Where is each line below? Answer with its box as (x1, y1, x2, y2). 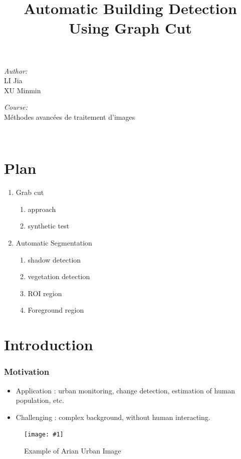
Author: (4, 65, 28, 76)
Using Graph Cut (69, 18, 192, 38)
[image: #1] (24, 431, 64, 438)
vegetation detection (28, 271, 90, 282)
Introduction (4, 334, 93, 355)
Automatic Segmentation (16, 238, 92, 248)
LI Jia (4, 75, 23, 86)
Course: (4, 102, 28, 112)
